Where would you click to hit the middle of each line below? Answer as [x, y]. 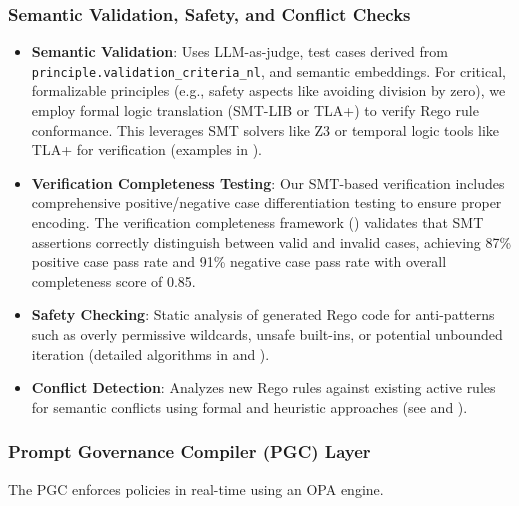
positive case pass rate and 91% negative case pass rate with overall [239, 261]
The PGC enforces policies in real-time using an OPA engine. [196, 488]
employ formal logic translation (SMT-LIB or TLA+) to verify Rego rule [255, 110]
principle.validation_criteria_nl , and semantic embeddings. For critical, [268, 70]
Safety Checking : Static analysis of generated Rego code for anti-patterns [263, 314]
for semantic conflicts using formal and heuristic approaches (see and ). [249, 406]
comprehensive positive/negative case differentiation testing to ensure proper [266, 202]
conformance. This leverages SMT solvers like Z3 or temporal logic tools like [265, 129]
